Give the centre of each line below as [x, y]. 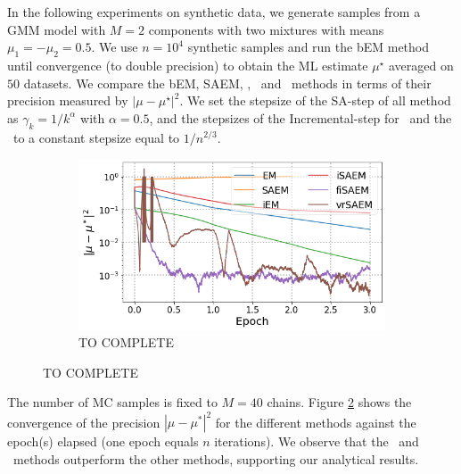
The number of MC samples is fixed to [112, 402]
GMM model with [57, 29]
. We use [115, 47]
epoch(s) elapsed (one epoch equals [103, 441]
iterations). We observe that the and [317, 441]
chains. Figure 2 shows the [339, 402]
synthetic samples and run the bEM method [309, 47]
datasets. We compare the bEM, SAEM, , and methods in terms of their [227, 83]
